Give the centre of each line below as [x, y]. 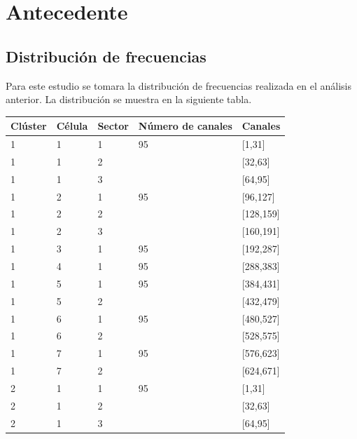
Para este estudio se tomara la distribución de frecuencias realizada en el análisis [179, 85]
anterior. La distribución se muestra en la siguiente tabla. [129, 99]
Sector [113, 126]
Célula [72, 126]
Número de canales [185, 126]
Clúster [29, 126]
